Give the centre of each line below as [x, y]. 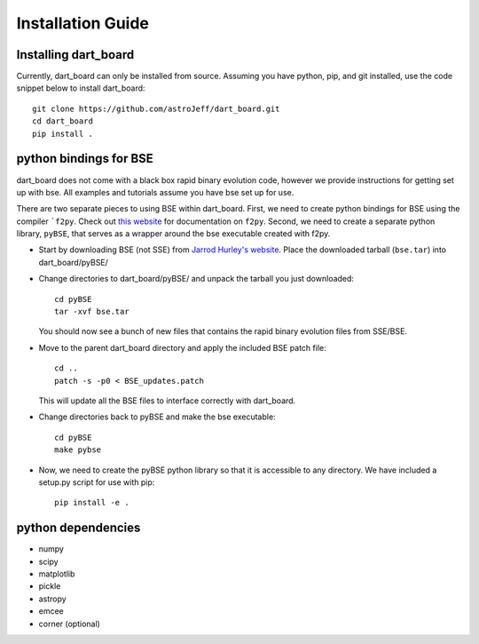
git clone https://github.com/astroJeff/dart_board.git [156, 108]
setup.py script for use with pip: [97, 482]
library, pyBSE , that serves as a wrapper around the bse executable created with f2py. [173, 234]
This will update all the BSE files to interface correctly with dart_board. [167, 401]
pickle [50, 586]
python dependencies [79, 528]
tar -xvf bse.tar [92, 312]
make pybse [78, 450]
